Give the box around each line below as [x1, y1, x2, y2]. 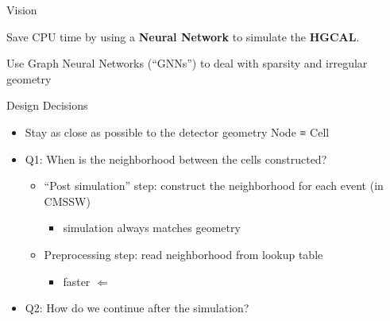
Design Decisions [6, 97, 88, 114]
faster [63, 273, 91, 289]
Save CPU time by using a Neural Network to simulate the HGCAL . [6, 28, 360, 44]
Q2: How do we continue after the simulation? [25, 300, 249, 316]
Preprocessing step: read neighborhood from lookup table [44, 246, 323, 262]
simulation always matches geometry [63, 219, 241, 236]
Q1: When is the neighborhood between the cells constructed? [25, 150, 327, 167]
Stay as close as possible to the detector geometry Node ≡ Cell [25, 123, 330, 140]
